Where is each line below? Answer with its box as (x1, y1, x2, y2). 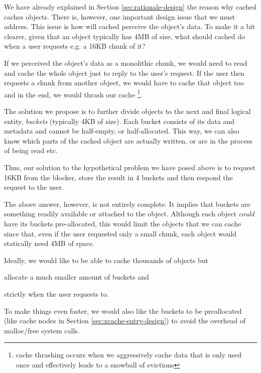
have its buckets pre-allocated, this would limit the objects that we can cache (4, 218, 241, 228)
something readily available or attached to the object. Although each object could (4, 208, 254, 219)
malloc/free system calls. (4, 325, 80, 335)
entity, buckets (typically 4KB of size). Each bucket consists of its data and (4, 115, 234, 126)
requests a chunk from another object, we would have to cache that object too (4, 77, 244, 88)
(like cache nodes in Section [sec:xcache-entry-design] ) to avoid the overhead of (4, 315, 246, 326)
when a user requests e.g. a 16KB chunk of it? (4, 41, 146, 51)
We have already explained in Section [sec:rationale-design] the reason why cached (4, 2, 256, 12)
